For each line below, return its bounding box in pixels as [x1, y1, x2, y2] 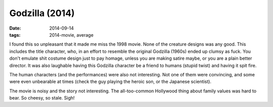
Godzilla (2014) [9, 8, 75, 19]
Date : [9, 25, 21, 31]
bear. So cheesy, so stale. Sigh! [9, 95, 75, 101]
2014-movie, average [49, 32, 94, 38]
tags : [9, 32, 21, 38]
